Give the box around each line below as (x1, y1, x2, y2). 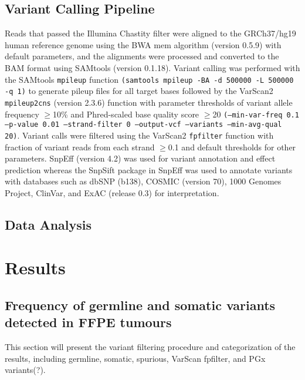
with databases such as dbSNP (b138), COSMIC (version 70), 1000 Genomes (5, 175, 282, 187)
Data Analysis (5, 215, 92, 233)
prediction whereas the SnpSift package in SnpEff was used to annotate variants (5, 163, 293, 176)
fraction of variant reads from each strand (5, 140, 155, 153)
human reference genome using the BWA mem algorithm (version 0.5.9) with (5, 38, 282, 51)
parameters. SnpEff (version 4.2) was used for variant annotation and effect (5, 152, 276, 164)
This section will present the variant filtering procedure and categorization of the (5, 341, 296, 353)
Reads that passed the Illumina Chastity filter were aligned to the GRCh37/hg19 (5, 27, 296, 39)
